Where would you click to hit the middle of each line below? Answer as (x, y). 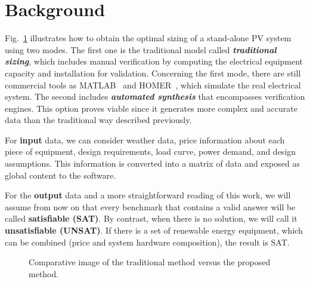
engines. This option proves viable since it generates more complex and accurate (151, 108)
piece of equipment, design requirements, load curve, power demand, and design (151, 151)
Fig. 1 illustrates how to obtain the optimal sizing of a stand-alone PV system (148, 38)
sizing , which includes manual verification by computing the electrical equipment (154, 61)
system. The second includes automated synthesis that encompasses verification (155, 96)
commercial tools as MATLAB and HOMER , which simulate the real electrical (153, 85)
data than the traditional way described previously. (98, 120)
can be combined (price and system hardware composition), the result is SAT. (147, 242)
